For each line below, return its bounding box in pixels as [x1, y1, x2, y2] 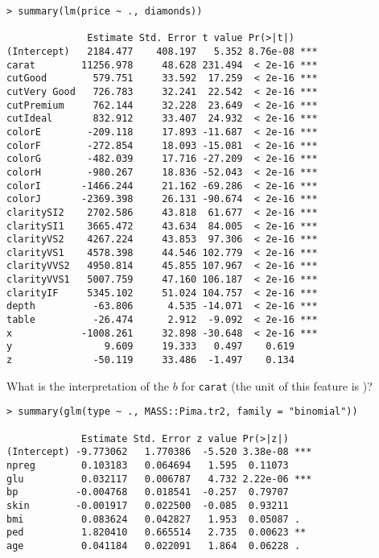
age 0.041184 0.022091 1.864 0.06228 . [6, 539, 301, 552]
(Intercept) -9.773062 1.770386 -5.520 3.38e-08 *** [6, 446, 312, 458]
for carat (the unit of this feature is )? [181, 377, 373, 394]
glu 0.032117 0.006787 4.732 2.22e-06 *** [6, 473, 312, 485]
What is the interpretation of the [6, 377, 170, 394]
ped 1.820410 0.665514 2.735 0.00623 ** [6, 527, 307, 539]
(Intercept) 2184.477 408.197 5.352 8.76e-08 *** [6, 45, 318, 57]
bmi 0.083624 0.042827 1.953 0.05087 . [6, 513, 301, 525]
